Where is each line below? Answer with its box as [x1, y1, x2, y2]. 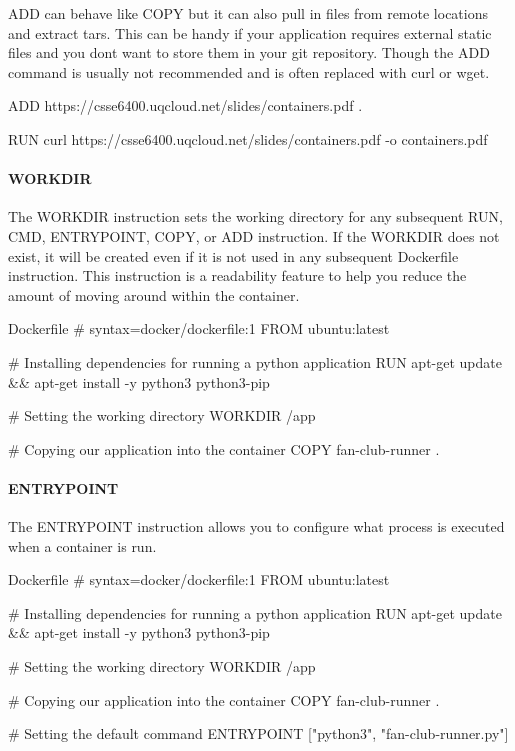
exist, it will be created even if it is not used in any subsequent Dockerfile [8, 245, 459, 266]
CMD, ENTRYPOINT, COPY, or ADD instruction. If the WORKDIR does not [8, 225, 500, 246]
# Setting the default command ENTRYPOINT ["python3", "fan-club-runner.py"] [8, 723, 509, 744]
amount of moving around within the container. [8, 284, 300, 305]
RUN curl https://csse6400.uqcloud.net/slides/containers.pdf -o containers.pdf [8, 128, 488, 149]
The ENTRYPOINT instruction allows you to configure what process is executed [8, 516, 505, 537]
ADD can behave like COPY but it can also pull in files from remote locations [8, 3, 488, 23]
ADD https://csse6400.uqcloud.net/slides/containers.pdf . [8, 95, 363, 116]
